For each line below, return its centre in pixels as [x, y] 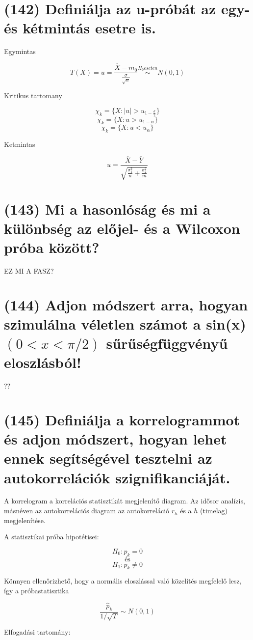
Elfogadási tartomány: [37, 632]
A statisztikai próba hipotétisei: [51, 537]
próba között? [52, 247]
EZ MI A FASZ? [29, 270]
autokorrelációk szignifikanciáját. [117, 477]
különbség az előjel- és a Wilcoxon [122, 228]
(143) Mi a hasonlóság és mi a [107, 209]
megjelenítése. [25, 520]
